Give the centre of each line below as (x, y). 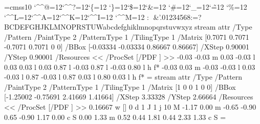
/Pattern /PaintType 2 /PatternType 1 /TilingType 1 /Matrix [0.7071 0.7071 (127, 36)
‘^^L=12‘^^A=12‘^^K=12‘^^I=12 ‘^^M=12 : (77, 17)
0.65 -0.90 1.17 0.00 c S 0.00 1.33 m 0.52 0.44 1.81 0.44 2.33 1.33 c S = (115, 117)
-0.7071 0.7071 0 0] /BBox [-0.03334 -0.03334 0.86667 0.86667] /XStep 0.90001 (127, 47)
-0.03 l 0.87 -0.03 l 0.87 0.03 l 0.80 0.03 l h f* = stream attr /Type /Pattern (123, 77)
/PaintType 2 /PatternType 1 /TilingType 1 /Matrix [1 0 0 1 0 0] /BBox (120, 86)
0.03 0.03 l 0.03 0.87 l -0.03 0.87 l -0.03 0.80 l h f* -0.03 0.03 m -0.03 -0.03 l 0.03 (130, 67)
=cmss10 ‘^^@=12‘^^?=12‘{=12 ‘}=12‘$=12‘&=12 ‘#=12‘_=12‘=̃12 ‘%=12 (126, 7)
